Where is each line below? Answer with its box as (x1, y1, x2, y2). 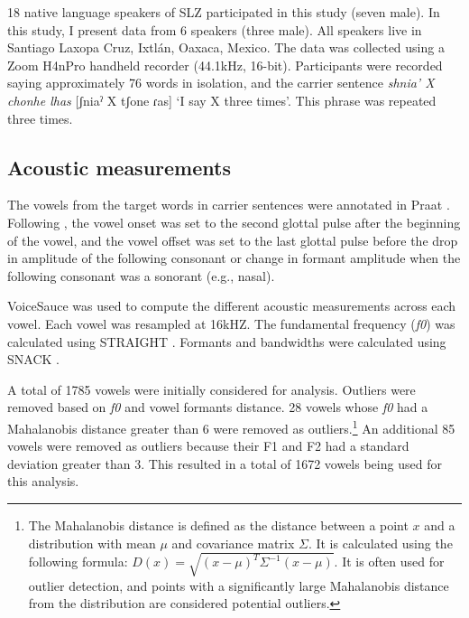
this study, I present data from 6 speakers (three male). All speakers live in (7, 20, 422, 39)
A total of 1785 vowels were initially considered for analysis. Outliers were (7, 379, 416, 398)
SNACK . (7, 350, 60, 369)
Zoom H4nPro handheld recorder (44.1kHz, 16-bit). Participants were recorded (7, 55, 443, 74)
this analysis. (7, 472, 79, 491)
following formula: (28, 552, 128, 571)
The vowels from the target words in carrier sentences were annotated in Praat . (7, 195, 450, 214)
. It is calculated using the (308, 533, 453, 552)
